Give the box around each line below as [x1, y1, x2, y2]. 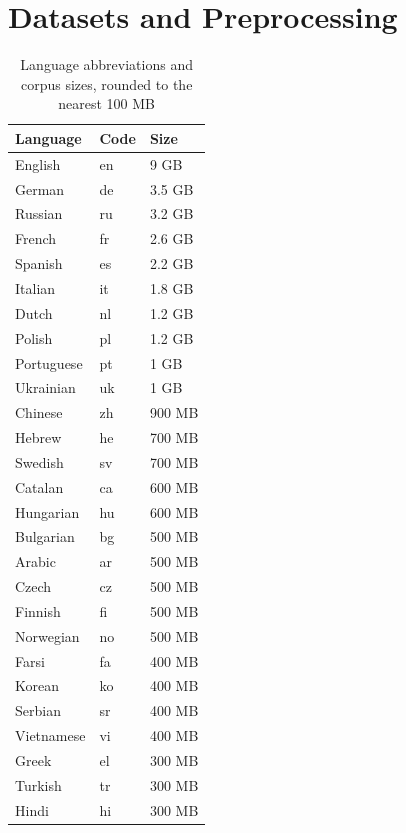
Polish [15, 327, 53, 348]
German [15, 178, 65, 199]
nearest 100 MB [58, 93, 156, 114]
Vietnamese [15, 725, 86, 746]
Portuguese [15, 352, 83, 373]
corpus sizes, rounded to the [20, 73, 193, 94]
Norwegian [15, 625, 80, 646]
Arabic [15, 551, 56, 572]
